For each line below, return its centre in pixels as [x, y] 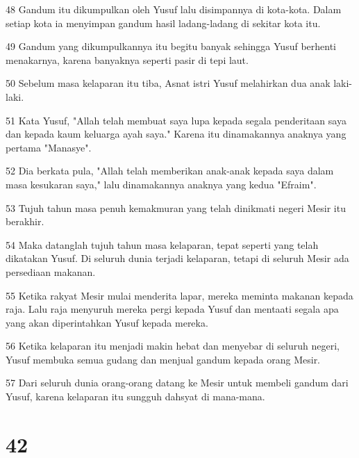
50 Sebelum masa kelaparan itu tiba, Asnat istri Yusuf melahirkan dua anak [168, 83]
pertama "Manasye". [49, 147]
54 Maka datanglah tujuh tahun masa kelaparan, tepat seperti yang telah [162, 244]
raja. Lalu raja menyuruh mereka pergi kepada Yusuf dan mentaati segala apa [172, 309]
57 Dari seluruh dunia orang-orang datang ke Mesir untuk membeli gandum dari [177, 383]
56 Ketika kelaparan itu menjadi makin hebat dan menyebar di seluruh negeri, [173, 346]
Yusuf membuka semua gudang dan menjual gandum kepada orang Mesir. [163, 359]
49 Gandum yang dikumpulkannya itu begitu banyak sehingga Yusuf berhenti [171, 46]
